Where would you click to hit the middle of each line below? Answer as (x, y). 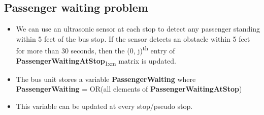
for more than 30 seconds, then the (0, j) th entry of (95, 50)
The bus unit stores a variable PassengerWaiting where (106, 79)
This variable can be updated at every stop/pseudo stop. (104, 106)
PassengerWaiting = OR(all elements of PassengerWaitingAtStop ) (129, 89)
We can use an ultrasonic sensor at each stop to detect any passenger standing (138, 29)
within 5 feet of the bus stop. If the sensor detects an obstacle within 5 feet (133, 38)
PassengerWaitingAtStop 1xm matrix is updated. (96, 61)
